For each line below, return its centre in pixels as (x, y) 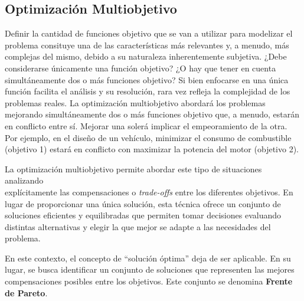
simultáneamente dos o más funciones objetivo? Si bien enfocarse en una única (147, 79)
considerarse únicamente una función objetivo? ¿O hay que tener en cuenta (140, 68)
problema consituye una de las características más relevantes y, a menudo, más (147, 45)
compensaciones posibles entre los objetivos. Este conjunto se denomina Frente (149, 281)
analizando (24, 180)
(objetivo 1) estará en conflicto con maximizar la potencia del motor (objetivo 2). (152, 149)
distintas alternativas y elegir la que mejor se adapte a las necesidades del (138, 226)
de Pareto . (26, 292)
